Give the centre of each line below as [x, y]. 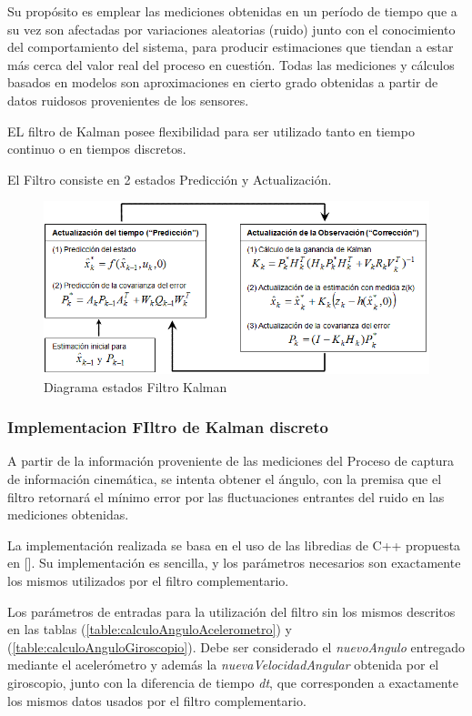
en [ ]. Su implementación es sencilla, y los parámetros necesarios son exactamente [234, 563]
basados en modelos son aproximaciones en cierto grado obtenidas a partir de [223, 82]
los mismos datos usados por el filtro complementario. [157, 700]
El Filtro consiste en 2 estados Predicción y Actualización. [170, 179]
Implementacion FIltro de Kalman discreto [168, 427]
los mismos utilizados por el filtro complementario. [148, 580]
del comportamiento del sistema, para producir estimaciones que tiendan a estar [231, 47]
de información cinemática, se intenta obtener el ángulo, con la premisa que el [225, 478]
